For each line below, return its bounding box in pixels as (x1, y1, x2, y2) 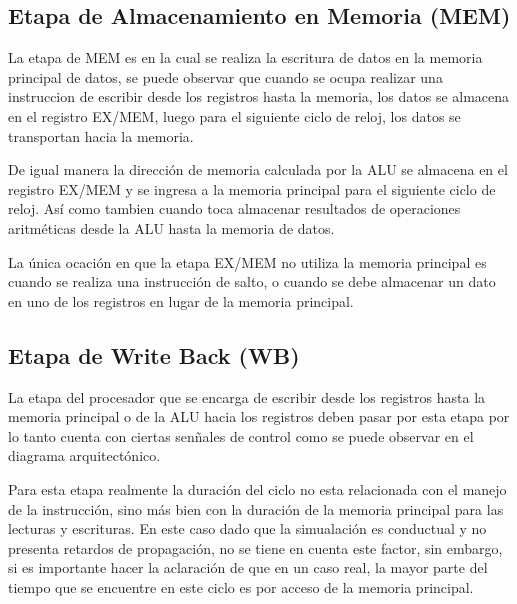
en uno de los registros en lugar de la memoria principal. (8, 290, 354, 311)
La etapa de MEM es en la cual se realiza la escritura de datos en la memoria (8, 47, 483, 68)
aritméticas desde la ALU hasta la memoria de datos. (8, 217, 335, 238)
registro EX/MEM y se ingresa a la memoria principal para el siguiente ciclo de (8, 178, 496, 199)
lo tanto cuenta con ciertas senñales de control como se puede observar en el (8, 425, 474, 446)
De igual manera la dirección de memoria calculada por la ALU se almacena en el (8, 159, 508, 180)
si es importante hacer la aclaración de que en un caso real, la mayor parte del (8, 557, 488, 578)
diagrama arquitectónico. (8, 445, 161, 466)
